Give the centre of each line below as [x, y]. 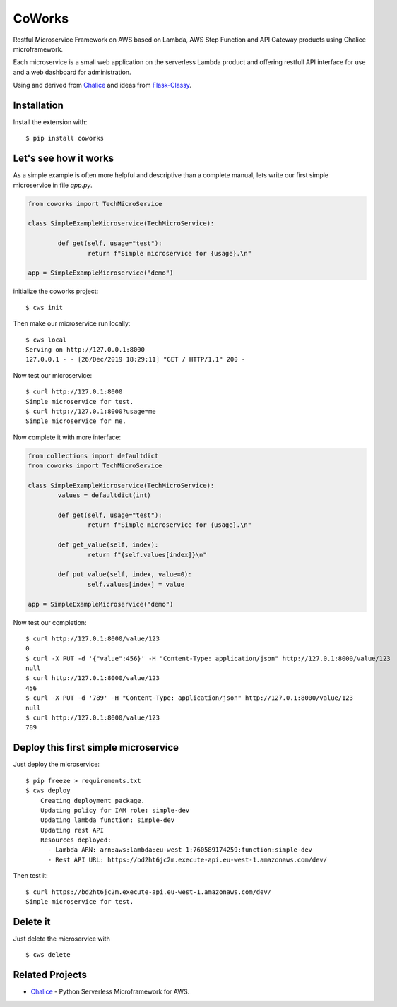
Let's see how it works [64, 159]
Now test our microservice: [53, 375]
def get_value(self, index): [108, 545]
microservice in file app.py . [53, 185]
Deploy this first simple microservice [96, 747]
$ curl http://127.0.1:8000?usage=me [91, 411]
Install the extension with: [50, 122]
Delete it [32, 922]
